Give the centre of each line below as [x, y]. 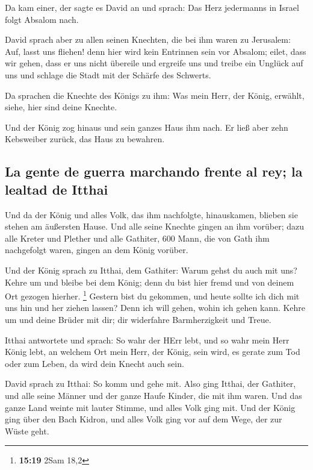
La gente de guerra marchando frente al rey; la [154, 171]
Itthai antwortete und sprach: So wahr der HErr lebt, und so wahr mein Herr [147, 340]
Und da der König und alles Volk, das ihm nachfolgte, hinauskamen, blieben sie [151, 214]
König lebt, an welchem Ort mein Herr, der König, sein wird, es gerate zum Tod [153, 352]
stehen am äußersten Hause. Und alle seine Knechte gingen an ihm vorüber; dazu [155, 226]
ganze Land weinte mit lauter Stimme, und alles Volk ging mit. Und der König [150, 407]
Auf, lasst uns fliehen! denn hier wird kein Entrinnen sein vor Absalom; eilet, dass [156, 51]
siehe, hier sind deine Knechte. [61, 107]
